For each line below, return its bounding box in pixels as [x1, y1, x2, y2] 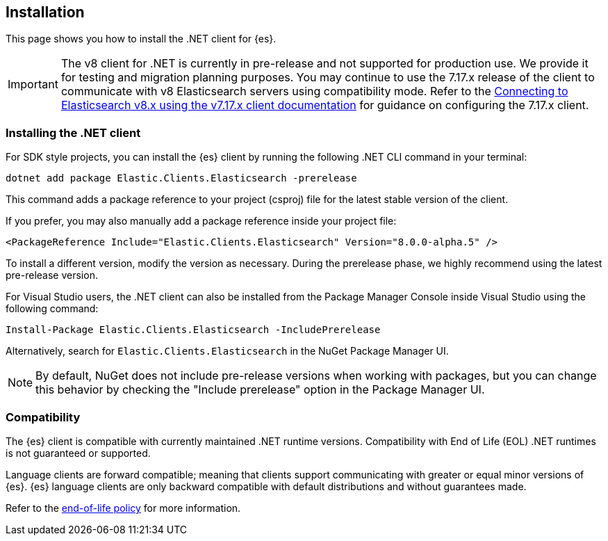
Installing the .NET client [6, 125, 141, 140]
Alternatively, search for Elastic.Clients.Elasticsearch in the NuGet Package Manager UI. [6, 345, 449, 357]
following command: [6, 302, 99, 315]
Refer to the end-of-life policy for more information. [6, 501, 241, 514]
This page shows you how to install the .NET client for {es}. [6, 33, 277, 45]
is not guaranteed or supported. [6, 446, 151, 459]
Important [8, 77, 58, 92]
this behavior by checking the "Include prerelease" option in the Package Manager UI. [35, 382, 485, 397]
